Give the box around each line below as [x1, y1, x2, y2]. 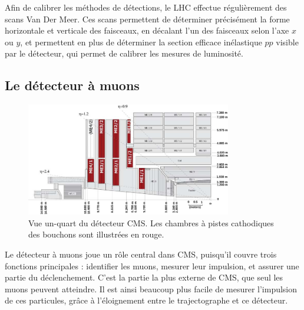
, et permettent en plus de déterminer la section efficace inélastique [20, 35, 262, 48]
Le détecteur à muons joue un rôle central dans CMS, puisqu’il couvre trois [5, 248, 277, 260]
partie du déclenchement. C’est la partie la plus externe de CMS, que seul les [5, 271, 283, 283]
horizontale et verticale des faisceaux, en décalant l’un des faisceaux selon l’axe [5, 24, 289, 37]
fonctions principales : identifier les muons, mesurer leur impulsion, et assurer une [5, 259, 299, 272]
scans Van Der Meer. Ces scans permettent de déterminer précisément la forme [5, 12, 290, 25]
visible [276, 35, 299, 48]
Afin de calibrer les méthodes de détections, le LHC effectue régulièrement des [5, 1, 287, 13]
